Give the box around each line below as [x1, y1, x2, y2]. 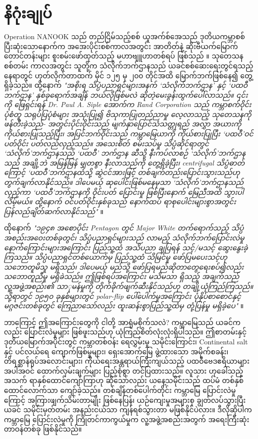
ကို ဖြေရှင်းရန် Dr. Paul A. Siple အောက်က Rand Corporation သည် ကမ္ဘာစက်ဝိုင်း [4, 99, 252, 110]
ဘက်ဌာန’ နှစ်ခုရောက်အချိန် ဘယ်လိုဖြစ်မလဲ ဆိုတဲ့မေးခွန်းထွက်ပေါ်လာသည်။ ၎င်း [4, 89, 248, 100]
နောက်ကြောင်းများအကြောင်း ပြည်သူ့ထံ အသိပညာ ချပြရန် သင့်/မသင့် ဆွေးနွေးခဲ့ [4, 242, 248, 252]
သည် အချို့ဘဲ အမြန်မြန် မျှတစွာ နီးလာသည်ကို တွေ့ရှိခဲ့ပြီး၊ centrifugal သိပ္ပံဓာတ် [4, 157, 245, 167]
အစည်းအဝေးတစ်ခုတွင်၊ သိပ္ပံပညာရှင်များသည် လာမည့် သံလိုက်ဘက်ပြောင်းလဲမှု [4, 232, 245, 242]
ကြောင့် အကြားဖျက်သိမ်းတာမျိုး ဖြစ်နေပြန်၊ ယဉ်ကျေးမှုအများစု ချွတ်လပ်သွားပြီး [4, 394, 246, 405]
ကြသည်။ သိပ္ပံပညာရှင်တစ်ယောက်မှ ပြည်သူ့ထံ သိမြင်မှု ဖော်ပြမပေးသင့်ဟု [4, 252, 228, 262]
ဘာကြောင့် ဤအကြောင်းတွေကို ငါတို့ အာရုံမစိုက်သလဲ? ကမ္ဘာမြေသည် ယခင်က [4, 317, 241, 327]
